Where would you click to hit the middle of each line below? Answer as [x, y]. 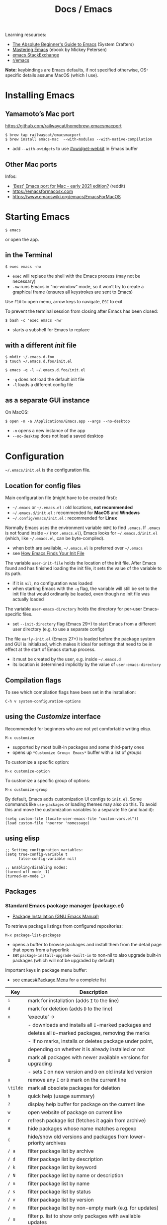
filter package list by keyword [62, 1168]
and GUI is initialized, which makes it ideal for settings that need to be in [79, 644]
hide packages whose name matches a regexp [82, 1129]
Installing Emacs [40, 95]
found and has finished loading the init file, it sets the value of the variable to [83, 569]
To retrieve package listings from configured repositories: [64, 926]
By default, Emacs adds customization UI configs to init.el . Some [74, 799]
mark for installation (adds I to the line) [74, 1001]
